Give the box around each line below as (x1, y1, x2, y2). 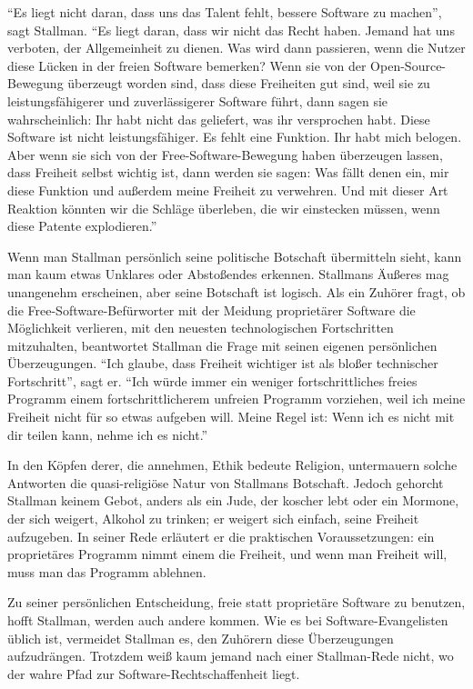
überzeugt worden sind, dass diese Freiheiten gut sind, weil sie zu (67, 74, 430, 93)
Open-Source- (370, 55, 447, 75)
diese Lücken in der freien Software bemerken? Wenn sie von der (7, 55, 367, 75)
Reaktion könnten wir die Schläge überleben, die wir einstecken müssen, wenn (7, 198, 440, 217)
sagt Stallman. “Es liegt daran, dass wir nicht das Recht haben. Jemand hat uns (7, 20, 455, 39)
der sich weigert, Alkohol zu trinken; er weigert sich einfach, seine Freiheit (7, 509, 419, 528)
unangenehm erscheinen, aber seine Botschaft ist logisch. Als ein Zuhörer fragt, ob (7, 282, 466, 301)
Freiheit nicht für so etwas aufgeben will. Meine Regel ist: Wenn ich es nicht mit (7, 407, 455, 426)
